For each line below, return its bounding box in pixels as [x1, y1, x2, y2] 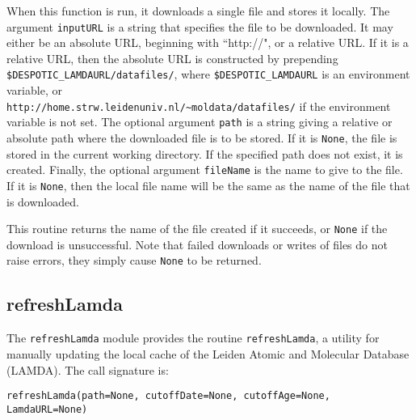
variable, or [6, 82, 62, 99]
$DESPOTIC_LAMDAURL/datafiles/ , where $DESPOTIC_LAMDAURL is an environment [6, 66, 410, 83]
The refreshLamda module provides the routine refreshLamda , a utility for [6, 329, 380, 346]
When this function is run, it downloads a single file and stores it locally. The [6, 2, 390, 19]
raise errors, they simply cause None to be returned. [6, 252, 262, 269]
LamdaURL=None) [6, 403, 88, 415]
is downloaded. [6, 193, 79, 210]
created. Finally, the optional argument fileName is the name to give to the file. [6, 161, 403, 178]
